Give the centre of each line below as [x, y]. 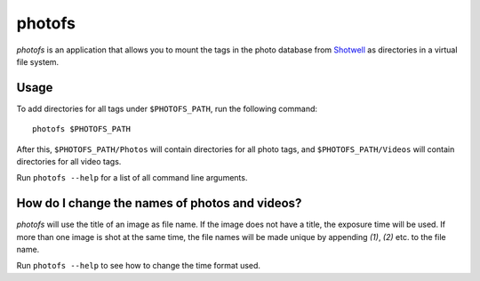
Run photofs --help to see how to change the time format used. [139, 266]
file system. [38, 61]
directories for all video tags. [69, 162]
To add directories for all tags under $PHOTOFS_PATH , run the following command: [167, 108]
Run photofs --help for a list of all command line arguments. [132, 178]
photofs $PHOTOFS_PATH [82, 129]
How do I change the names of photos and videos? [159, 203]
